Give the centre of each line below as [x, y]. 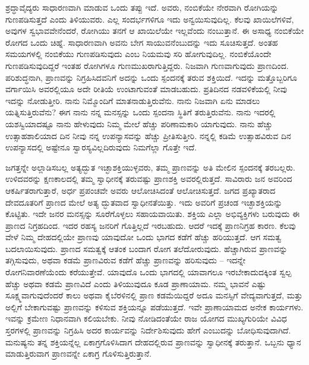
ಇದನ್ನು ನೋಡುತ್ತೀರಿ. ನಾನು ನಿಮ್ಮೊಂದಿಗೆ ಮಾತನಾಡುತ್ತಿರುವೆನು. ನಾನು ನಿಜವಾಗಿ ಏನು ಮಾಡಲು [133, 100]
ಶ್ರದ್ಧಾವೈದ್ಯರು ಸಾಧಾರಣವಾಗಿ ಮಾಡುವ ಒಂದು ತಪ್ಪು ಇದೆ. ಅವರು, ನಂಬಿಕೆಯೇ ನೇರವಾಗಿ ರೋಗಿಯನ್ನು [142, 7]
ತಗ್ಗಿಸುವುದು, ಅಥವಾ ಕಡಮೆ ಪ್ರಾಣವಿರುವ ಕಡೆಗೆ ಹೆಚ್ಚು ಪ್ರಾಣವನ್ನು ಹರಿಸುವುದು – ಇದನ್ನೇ [126, 260]
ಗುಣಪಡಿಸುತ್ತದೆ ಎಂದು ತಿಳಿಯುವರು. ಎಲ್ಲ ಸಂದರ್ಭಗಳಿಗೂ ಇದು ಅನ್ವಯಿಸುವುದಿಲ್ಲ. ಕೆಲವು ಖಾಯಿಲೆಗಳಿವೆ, [150, 19]
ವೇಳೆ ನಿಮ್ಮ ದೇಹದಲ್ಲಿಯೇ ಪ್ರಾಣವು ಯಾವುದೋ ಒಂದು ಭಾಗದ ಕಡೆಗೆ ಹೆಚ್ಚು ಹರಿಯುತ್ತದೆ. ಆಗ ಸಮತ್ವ [144, 237]
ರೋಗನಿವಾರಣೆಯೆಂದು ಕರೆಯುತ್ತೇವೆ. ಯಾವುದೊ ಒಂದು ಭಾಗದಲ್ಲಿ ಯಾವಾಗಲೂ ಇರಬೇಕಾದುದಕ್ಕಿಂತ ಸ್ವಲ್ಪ [149, 272]
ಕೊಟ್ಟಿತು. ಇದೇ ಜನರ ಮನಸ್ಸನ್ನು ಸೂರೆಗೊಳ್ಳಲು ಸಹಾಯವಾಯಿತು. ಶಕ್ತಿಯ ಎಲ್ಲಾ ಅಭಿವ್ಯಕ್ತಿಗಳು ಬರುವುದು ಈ [153, 214]
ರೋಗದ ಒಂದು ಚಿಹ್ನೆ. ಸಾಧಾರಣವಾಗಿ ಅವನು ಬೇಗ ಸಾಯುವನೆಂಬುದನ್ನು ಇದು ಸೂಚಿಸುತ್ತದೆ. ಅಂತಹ [142, 42]
